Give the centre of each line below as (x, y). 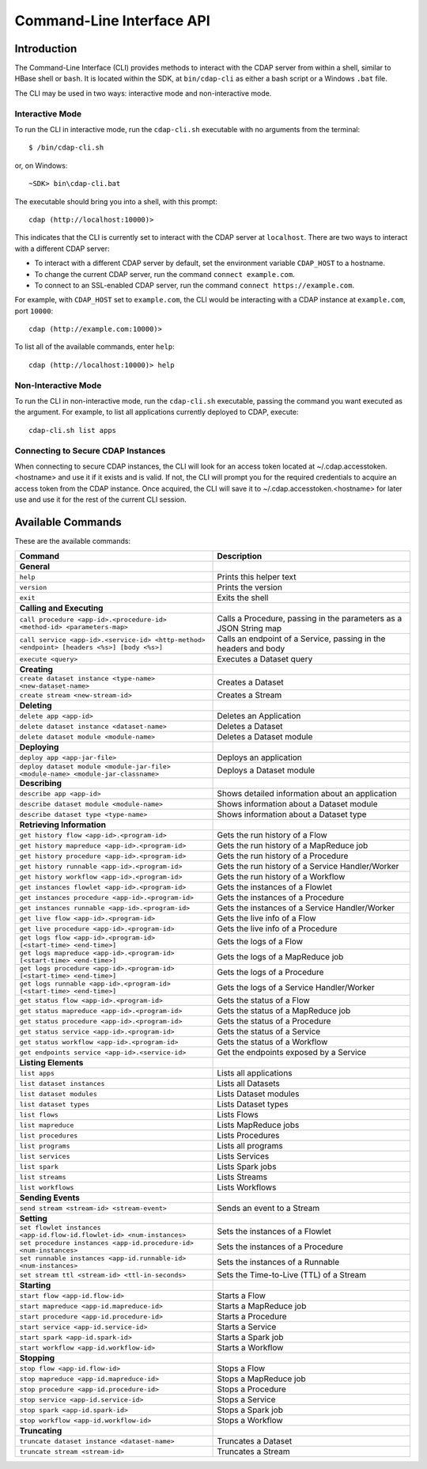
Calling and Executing (61, 608)
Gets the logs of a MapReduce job (280, 957)
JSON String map (249, 628)
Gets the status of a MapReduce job (284, 1011)
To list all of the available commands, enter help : (95, 347)
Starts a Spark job (250, 1338)
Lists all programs (250, 1146)
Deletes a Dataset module (265, 737)
